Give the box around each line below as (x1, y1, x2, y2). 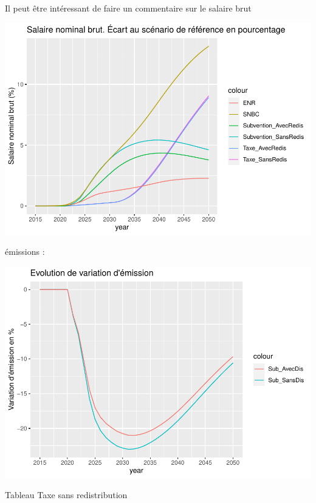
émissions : (5, 245, 45, 258)
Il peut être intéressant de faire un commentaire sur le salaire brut (5, 2, 252, 14)
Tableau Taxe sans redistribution (5, 488, 128, 501)
